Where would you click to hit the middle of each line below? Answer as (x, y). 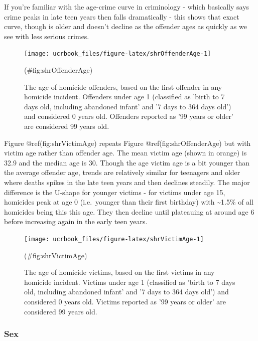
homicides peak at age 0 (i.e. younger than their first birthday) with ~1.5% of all (129, 202)
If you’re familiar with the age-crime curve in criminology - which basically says (127, 7)
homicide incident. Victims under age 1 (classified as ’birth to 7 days (130, 282)
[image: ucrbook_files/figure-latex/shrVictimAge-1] (114, 239)
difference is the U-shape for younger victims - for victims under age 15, (115, 192)
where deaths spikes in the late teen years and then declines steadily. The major (127, 182)
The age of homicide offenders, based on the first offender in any (123, 87)
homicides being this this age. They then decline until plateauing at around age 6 (129, 211)
